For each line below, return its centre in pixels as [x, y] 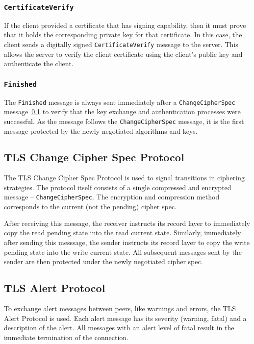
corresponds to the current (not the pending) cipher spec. [90, 207]
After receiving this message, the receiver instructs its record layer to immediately [127, 223]
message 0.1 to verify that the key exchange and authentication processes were [122, 111]
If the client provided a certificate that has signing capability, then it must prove [125, 25]
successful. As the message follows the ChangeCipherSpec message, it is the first [124, 121]
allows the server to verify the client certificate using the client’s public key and [123, 54]
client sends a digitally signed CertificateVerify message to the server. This [121, 44]
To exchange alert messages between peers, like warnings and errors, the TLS [120, 308]
